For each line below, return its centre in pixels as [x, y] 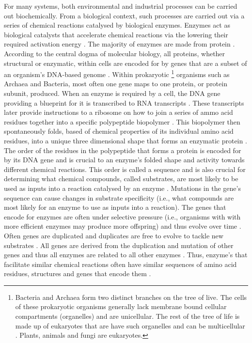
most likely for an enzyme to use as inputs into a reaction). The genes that [115, 207]
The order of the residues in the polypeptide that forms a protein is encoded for [123, 150]
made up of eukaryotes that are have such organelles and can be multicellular [130, 325]
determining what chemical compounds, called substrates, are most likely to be [121, 179]
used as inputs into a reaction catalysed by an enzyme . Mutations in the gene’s [122, 188]
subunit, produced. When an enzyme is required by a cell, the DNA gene [112, 93]
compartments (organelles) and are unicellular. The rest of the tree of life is [127, 316]
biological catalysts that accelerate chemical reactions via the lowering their [116, 34]
